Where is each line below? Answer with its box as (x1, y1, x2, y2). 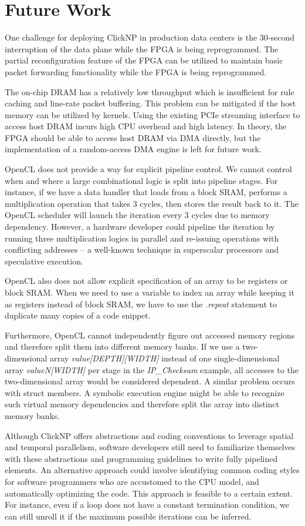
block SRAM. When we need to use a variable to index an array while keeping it (5, 286, 294, 298)
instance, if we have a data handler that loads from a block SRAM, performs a (5, 186, 287, 198)
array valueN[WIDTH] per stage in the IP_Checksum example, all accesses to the (5, 363, 299, 376)
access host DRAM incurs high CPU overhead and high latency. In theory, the (5, 120, 287, 132)
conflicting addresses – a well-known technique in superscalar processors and (5, 243, 279, 256)
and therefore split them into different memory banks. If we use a (5, 340, 240, 353)
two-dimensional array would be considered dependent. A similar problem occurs (5, 375, 295, 387)
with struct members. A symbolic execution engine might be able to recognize (5, 386, 284, 398)
